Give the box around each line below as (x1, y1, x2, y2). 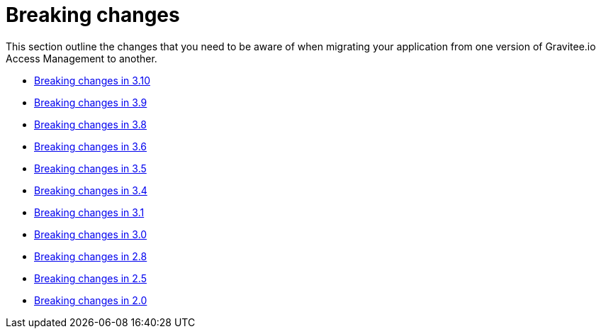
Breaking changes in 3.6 (34, 140, 147, 152)
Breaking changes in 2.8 (34, 250, 147, 262)
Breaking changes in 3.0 (34, 228, 147, 240)
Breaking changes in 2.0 (34, 294, 147, 306)
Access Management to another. (6, 52, 157, 65)
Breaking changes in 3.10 (34, 74, 150, 87)
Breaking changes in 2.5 (34, 272, 147, 284)
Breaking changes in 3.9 (34, 96, 147, 108)
